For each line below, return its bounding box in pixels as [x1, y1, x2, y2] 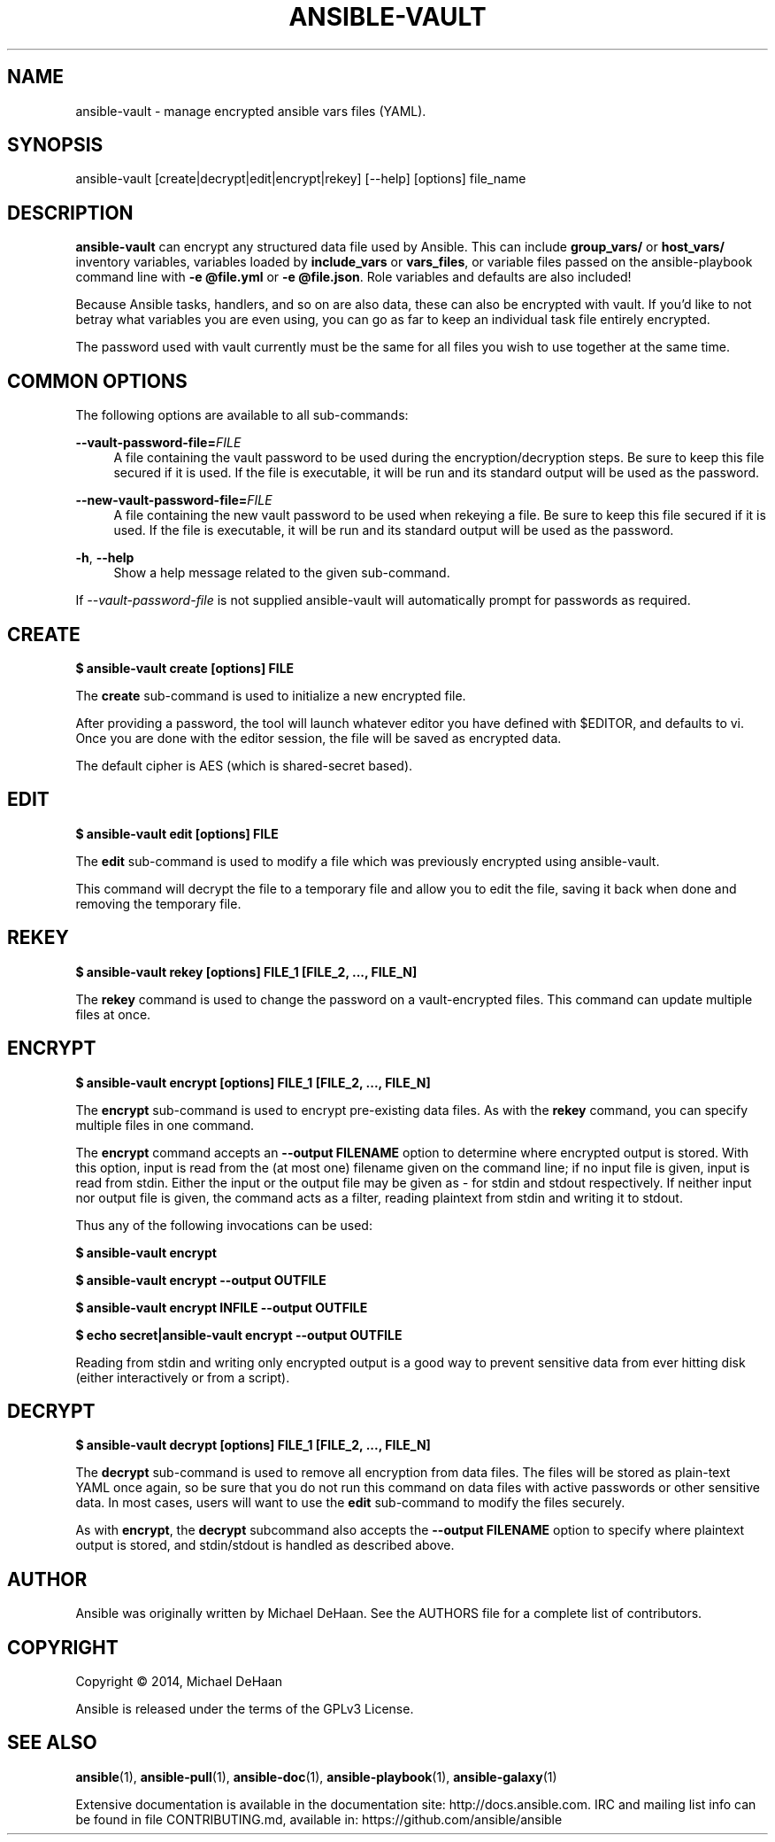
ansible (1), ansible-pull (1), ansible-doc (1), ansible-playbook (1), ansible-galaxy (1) [75, 1768, 557, 1784]
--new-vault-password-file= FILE [75, 492, 272, 508]
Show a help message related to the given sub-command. [113, 565, 450, 581]
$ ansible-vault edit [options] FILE [75, 825, 279, 841]
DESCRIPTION [7, 201, 134, 224]
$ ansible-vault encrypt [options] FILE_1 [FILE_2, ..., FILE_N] [75, 1074, 431, 1090]
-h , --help [75, 550, 134, 566]
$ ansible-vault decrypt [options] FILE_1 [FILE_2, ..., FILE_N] [75, 1437, 431, 1453]
